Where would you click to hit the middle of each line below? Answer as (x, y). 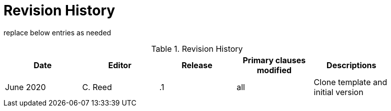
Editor (120, 65)
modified (274, 70)
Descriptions (351, 65)
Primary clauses (274, 60)
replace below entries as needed (57, 32)
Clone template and (350, 82)
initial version (338, 92)
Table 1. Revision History (197, 49)
